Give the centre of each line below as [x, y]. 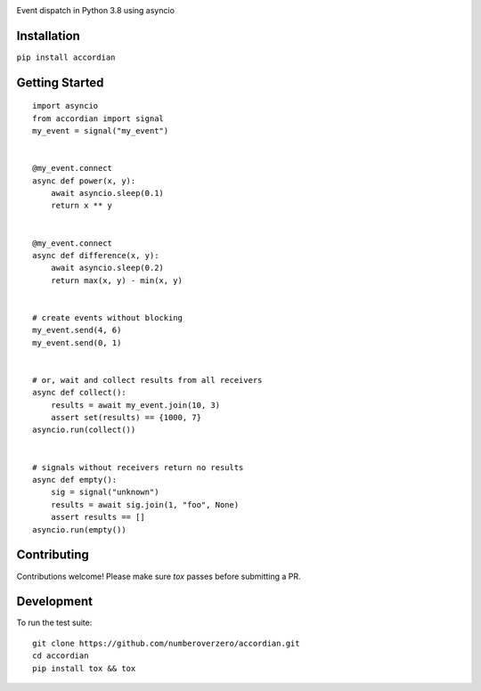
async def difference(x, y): [96, 255]
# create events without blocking [107, 317]
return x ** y [82, 206]
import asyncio [65, 106]
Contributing [53, 555]
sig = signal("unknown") [105, 492]
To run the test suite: [54, 622]
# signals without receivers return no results [138, 467]
